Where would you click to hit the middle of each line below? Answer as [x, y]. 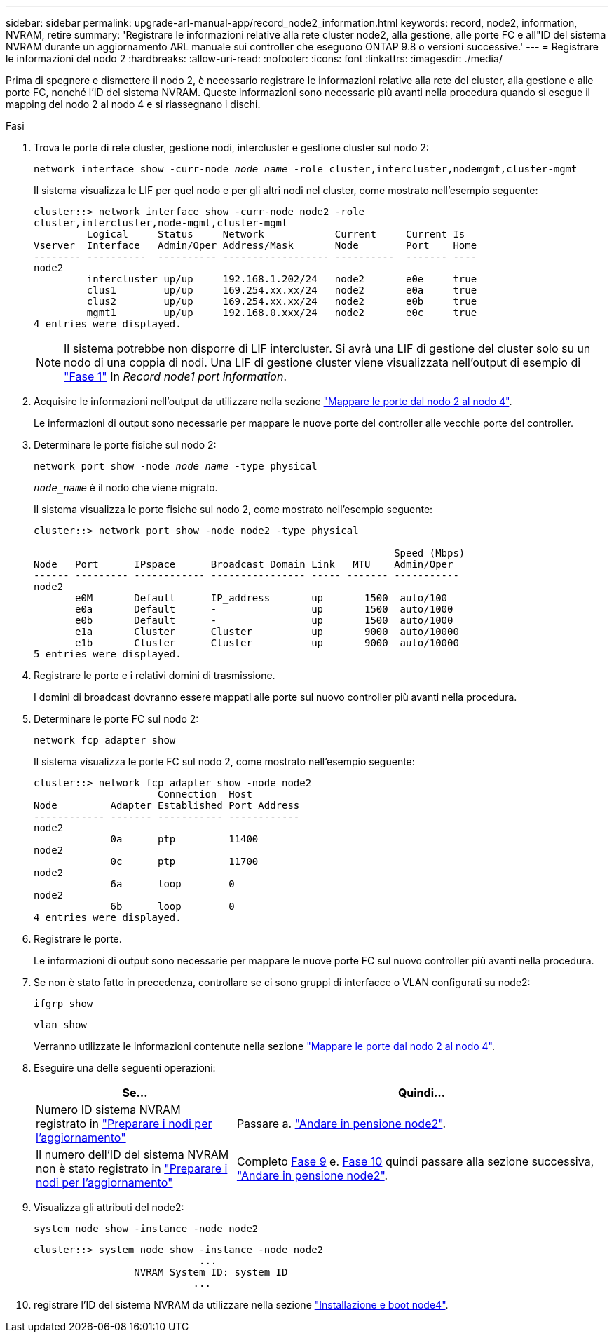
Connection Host [205, 794]
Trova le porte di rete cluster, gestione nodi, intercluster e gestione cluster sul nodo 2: [231, 148]
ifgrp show [63, 1004]
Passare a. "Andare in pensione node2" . [341, 1124]
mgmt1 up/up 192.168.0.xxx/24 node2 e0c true [282, 313]
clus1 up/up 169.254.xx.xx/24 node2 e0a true [282, 290]
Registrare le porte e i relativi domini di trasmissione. [155, 675]
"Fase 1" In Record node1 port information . [175, 376]
